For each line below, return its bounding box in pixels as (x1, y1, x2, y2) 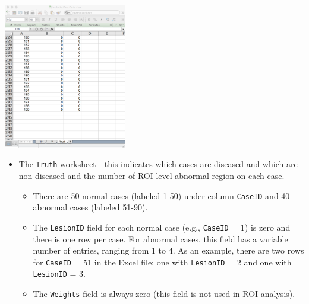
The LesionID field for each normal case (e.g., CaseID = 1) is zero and (33, 220, 291, 233)
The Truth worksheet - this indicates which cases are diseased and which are (18, 158, 298, 170)
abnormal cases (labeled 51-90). (33, 201, 148, 213)
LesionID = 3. (33, 267, 86, 280)
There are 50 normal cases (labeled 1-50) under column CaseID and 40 (33, 189, 290, 201)
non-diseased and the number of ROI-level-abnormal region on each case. (18, 169, 285, 182)
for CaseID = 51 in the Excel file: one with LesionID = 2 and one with (33, 255, 292, 268)
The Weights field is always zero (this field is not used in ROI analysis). (33, 287, 295, 300)
